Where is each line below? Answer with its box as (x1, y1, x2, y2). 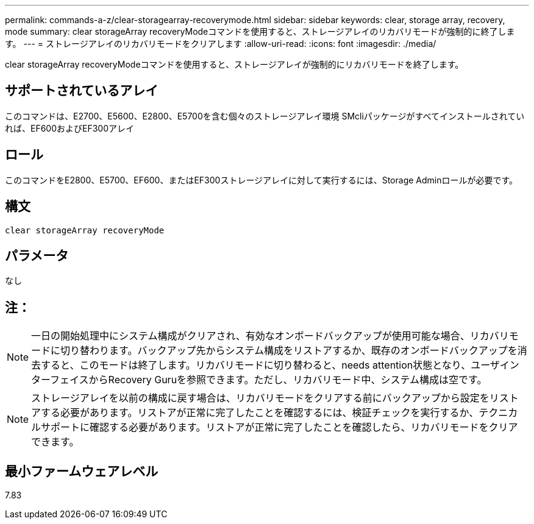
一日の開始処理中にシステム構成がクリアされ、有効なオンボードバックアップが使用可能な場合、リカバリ (31, 330, 509, 342)
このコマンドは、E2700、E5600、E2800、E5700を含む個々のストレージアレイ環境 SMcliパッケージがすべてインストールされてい (5, 110, 525, 121)
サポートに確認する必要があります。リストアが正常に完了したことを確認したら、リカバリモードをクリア (41, 421, 518, 434)
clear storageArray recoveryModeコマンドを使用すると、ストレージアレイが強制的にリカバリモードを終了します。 (5, 59, 464, 69)
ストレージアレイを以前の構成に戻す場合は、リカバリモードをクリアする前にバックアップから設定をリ (31, 392, 499, 405)
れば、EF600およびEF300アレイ (5, 122, 135, 133)
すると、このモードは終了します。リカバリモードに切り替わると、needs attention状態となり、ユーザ (41, 359, 500, 372)
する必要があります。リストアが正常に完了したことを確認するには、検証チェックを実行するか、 (41, 406, 479, 419)
